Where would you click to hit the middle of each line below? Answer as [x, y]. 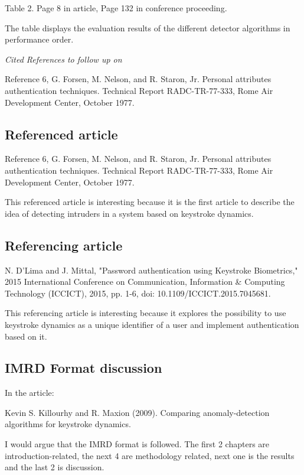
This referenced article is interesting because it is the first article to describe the [150, 202]
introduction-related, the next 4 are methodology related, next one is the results [150, 455]
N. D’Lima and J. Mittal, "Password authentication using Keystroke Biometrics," [151, 270]
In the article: [30, 393]
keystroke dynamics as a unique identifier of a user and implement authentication [152, 324]
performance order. [39, 39]
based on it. [26, 336]
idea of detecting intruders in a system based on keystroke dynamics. [129, 213]
